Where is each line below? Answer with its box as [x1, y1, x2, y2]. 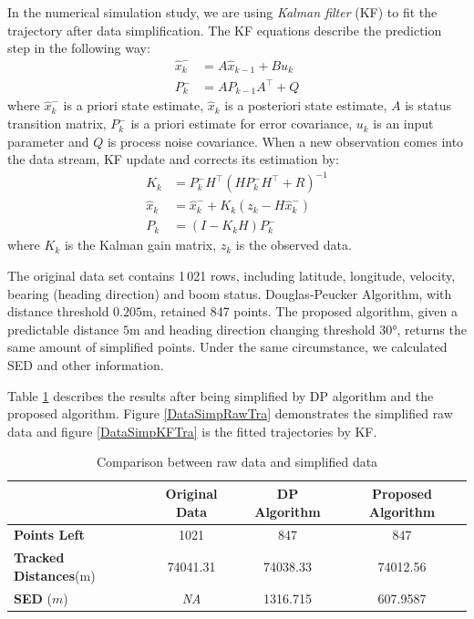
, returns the [397, 319, 467, 338]
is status [405, 96, 452, 115]
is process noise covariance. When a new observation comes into [107, 131, 464, 150]
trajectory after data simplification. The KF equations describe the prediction [7, 20, 442, 39]
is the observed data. [235, 235, 352, 254]
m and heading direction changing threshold [129, 319, 376, 338]
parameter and [7, 131, 89, 150]
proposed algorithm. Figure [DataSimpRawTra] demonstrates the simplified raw [7, 404, 453, 423]
